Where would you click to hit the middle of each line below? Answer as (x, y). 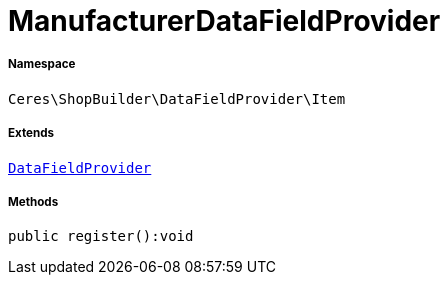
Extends (31, 133)
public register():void (101, 236)
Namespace (42, 64)
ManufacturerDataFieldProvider (224, 21)
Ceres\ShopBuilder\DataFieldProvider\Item (177, 98)
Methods (33, 201)
